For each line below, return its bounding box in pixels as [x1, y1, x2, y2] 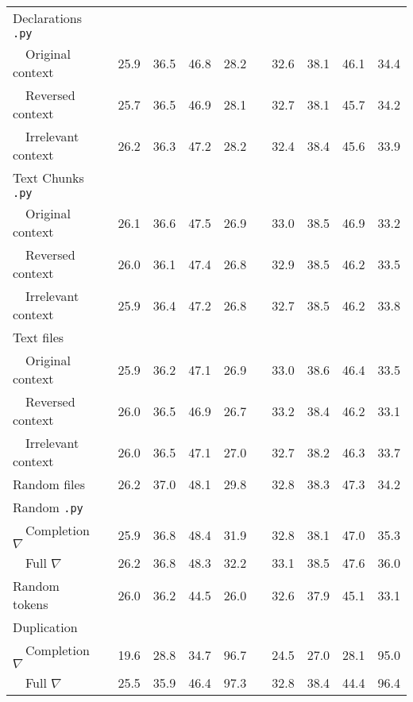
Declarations [13, 9, 83, 27]
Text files [13, 328, 64, 346]
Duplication [13, 618, 78, 636]
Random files [13, 475, 85, 493]
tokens [13, 595, 48, 613]
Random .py [13, 498, 83, 516]
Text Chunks [13, 168, 84, 187]
